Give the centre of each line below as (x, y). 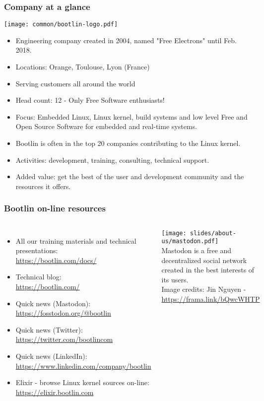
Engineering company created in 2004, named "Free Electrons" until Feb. (126, 40)
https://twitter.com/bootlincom (64, 339)
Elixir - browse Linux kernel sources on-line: (82, 382)
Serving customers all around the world (75, 83)
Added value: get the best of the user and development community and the (130, 176)
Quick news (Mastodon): (53, 303)
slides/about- (213, 233)
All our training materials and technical (76, 240)
